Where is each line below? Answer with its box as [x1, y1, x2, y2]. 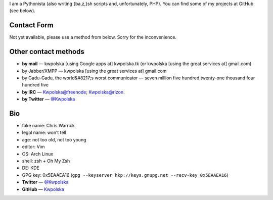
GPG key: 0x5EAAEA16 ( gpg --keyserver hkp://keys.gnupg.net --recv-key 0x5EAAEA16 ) [22, 172, 229, 178]
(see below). [9, 8, 35, 14]
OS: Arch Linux [22, 151, 54, 157]
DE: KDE [22, 165, 40, 171]
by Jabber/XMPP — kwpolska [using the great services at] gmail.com [22, 68, 167, 74]
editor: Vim [22, 144, 45, 150]
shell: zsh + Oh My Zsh [22, 158, 70, 164]
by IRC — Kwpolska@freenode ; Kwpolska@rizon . [22, 89, 125, 95]
